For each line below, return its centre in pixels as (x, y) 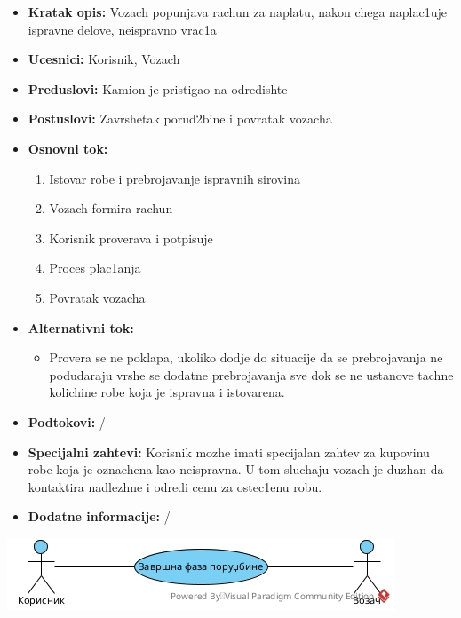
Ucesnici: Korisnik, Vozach (104, 59)
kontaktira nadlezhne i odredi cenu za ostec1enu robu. (175, 486)
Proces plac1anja (95, 268)
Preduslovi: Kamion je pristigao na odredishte (158, 88)
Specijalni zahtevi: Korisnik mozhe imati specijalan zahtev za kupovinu (229, 452)
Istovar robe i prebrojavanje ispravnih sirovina (175, 178)
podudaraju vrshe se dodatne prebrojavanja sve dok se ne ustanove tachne (251, 374)
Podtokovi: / (67, 421)
